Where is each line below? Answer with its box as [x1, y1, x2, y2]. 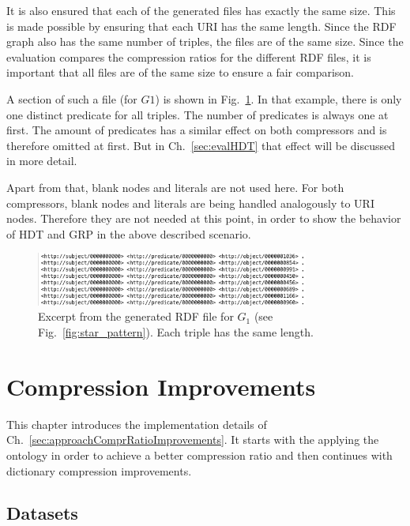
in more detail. [6, 152, 77, 169]
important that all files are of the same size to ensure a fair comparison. [6, 64, 354, 81]
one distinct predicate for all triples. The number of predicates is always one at [6, 106, 389, 122]
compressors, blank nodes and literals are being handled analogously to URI [6, 194, 374, 211]
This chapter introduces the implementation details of [6, 415, 267, 432]
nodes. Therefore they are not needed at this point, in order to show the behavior [6, 210, 401, 227]
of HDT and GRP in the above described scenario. [6, 225, 251, 242]
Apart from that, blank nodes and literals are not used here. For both [6, 178, 344, 195]
